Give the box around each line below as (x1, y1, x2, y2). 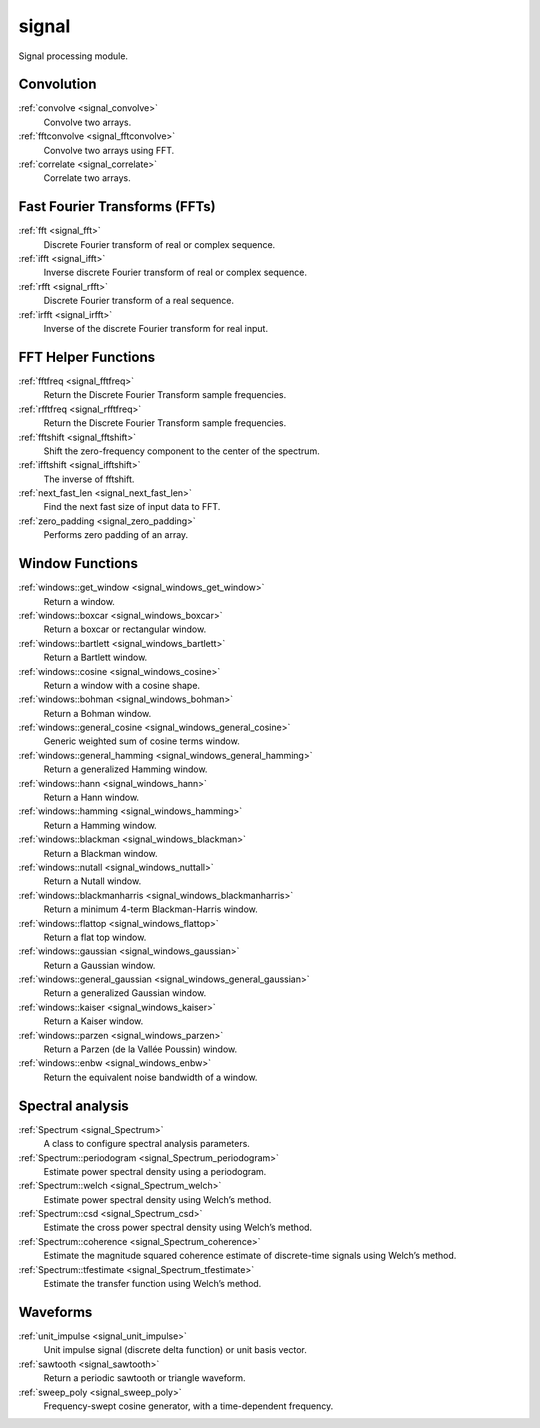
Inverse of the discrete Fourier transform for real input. (43, 323, 269, 335)
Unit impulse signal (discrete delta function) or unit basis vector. (43, 1344, 307, 1356)
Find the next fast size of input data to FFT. (43, 501, 221, 513)
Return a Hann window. (43, 791, 140, 804)
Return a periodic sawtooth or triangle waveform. (43, 1372, 246, 1384)
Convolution (18, 76, 97, 93)
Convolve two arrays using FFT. (43, 144, 175, 156)
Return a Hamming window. (43, 819, 157, 831)
